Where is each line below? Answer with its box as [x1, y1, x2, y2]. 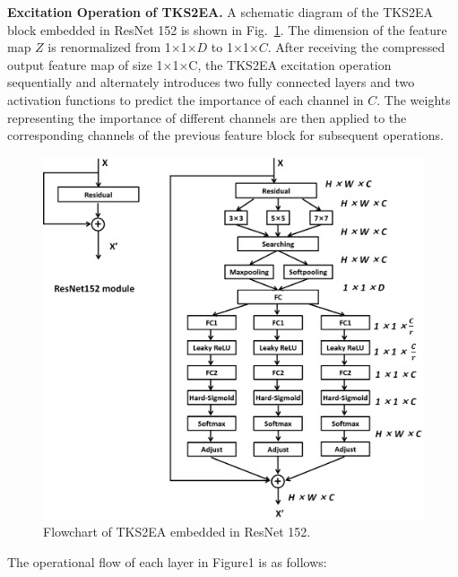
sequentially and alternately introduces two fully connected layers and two [7, 73, 415, 92]
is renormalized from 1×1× [48, 38, 197, 57]
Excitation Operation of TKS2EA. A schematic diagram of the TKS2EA [7, 3, 434, 21]
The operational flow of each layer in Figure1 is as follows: [7, 552, 327, 571]
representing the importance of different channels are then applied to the [7, 108, 407, 127]
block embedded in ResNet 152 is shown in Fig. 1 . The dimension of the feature [7, 20, 447, 39]
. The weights [376, 90, 451, 109]
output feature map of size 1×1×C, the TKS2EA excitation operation [7, 55, 392, 74]
